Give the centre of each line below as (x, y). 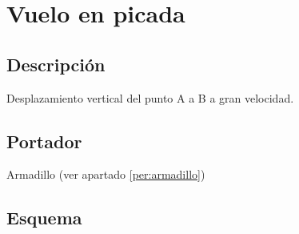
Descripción (56, 64)
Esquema (44, 218)
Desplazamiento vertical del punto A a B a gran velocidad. (150, 97)
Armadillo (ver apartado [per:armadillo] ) (106, 174)
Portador (44, 141)
